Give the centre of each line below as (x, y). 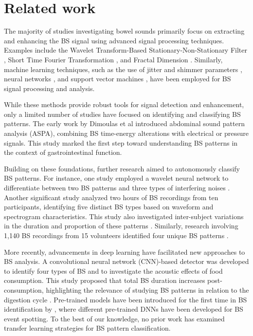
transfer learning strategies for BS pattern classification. (87, 328)
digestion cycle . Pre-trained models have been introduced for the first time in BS (126, 299)
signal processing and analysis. (49, 88)
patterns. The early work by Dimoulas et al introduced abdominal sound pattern (124, 123)
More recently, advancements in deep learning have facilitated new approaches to (125, 252)
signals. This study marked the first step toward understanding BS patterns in (121, 142)
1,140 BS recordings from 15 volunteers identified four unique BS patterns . (116, 235)
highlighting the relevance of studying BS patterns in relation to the (147, 289)
